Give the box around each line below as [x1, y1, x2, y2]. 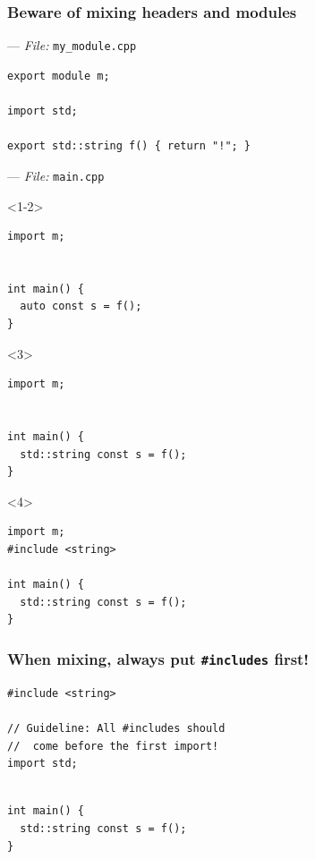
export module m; [7, 69, 110, 82]
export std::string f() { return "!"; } [7, 140, 251, 153]
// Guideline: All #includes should [7, 721, 226, 735]
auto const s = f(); [20, 300, 142, 313]
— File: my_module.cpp [7, 36, 137, 55]
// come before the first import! [7, 739, 219, 753]
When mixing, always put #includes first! [7, 647, 310, 669]
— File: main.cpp [7, 166, 105, 184]
